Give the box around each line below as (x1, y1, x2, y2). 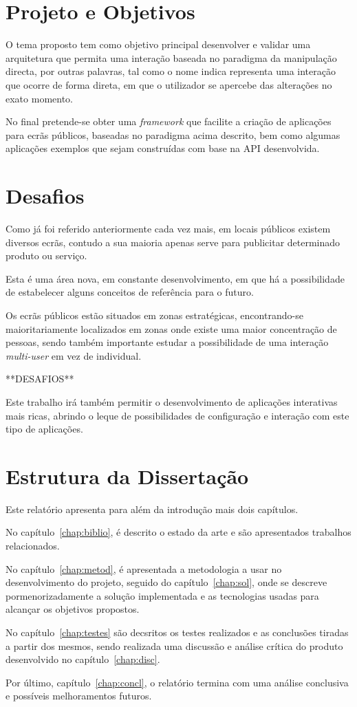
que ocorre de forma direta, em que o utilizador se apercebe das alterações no (6, 77, 332, 91)
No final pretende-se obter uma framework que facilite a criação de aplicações (6, 114, 332, 129)
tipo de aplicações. (6, 422, 83, 436)
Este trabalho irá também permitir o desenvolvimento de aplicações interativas (6, 394, 338, 409)
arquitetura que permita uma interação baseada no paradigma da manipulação (6, 50, 337, 65)
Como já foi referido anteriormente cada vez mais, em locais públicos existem (6, 221, 331, 235)
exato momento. (6, 91, 73, 105)
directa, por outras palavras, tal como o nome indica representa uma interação (6, 64, 336, 78)
